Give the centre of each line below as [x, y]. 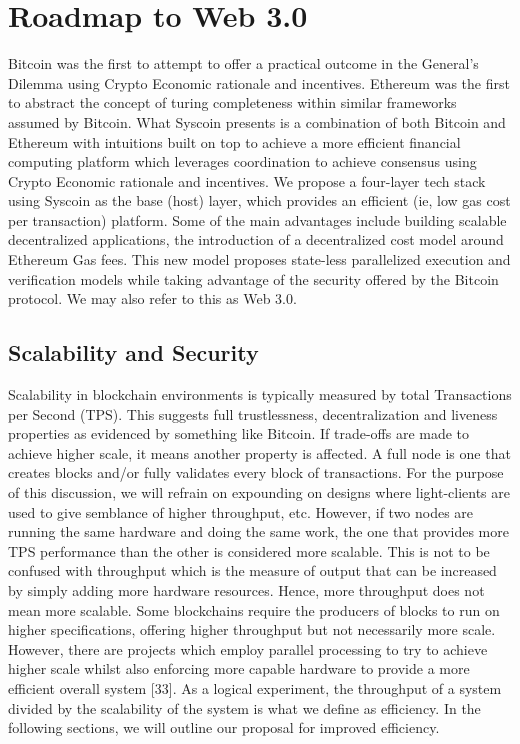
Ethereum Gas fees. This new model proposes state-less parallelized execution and [259, 259]
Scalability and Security [133, 352]
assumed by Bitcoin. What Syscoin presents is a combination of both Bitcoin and [257, 121]
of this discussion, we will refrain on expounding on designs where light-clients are [259, 492]
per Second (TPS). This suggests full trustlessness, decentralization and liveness [253, 413]
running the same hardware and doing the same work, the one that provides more [258, 531]
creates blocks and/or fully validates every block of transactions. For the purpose [256, 472]
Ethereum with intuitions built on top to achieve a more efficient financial [234, 141]
